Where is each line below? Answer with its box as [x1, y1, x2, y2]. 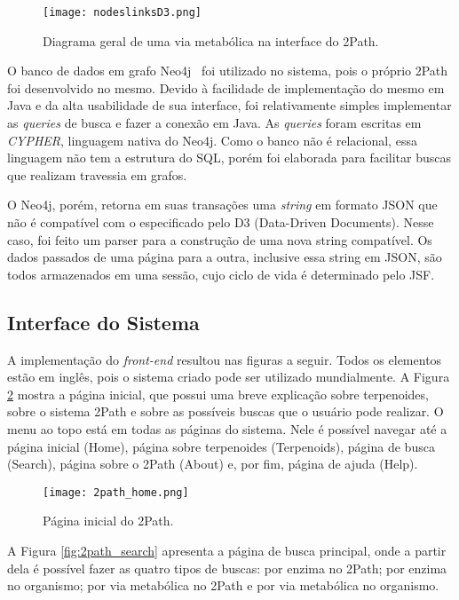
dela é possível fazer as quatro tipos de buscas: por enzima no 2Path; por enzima [7, 558, 447, 577]
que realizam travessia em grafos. [7, 165, 187, 184]
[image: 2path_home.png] [43, 486, 189, 499]
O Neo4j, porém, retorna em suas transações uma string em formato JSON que [7, 195, 438, 214]
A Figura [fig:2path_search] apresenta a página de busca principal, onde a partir [7, 541, 447, 559]
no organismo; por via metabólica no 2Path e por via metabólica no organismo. [7, 576, 439, 595]
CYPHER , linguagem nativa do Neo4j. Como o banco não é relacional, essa [7, 130, 417, 149]
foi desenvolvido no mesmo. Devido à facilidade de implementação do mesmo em [7, 78, 445, 97]
